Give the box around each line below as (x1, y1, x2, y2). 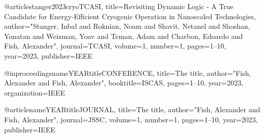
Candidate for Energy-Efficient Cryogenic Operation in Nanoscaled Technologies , (4, 11, 256, 21)
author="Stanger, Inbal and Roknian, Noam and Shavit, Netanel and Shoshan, (4, 21, 250, 31)
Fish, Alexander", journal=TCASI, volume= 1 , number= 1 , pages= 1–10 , (4, 40, 226, 51)
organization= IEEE (4, 87, 66, 98)
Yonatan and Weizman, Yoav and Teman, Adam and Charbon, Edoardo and (4, 30, 243, 41)
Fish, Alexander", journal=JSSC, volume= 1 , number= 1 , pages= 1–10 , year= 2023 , (4, 114, 258, 124)
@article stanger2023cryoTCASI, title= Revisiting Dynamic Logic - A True (4, 1, 233, 11)
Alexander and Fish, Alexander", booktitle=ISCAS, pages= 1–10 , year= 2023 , (4, 77, 244, 88)
